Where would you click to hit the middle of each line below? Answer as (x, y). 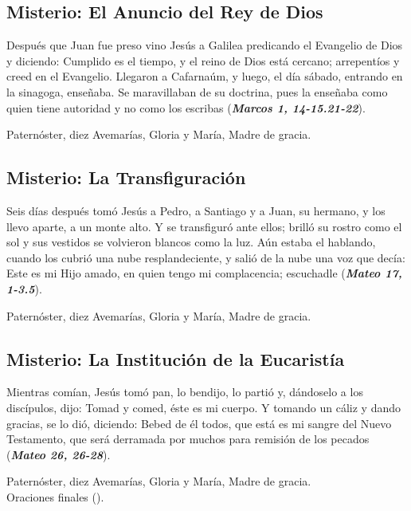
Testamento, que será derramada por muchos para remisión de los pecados (188, 439)
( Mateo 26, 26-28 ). (59, 454)
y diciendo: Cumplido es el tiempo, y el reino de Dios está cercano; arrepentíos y (203, 60)
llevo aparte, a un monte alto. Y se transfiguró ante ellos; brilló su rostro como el (204, 226)
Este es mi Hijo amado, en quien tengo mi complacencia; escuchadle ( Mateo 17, (204, 273)
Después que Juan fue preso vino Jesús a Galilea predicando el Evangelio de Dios (205, 45)
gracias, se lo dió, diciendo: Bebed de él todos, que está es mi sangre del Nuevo (199, 423)
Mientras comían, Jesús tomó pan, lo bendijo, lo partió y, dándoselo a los (185, 392)
